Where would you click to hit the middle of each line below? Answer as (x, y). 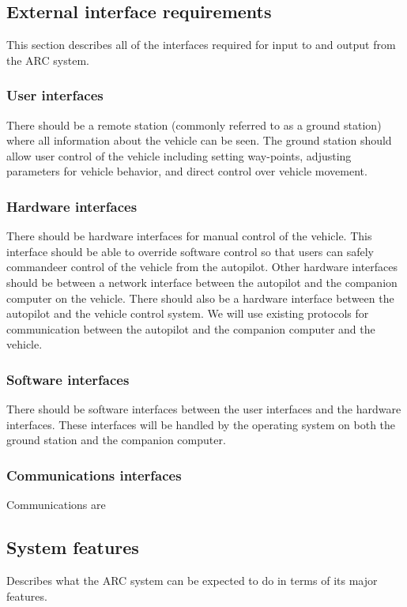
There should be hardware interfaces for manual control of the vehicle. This (189, 236)
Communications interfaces (94, 475)
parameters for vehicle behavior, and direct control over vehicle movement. (187, 171)
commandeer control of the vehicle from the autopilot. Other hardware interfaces (202, 267)
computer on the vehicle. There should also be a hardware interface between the (200, 298)
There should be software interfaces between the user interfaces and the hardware (204, 409)
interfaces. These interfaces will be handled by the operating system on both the (201, 424)
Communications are (56, 505)
